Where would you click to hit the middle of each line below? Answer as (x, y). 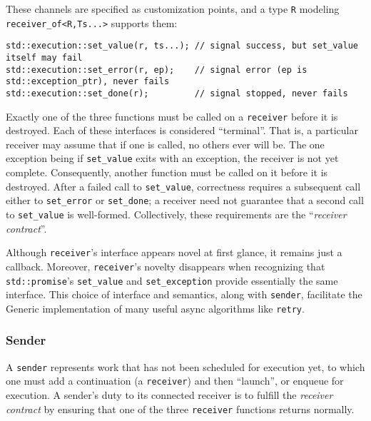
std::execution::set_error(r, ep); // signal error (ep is (157, 70)
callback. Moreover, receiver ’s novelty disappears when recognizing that (166, 266)
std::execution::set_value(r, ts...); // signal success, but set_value (182, 46)
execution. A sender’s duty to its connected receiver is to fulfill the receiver (169, 395)
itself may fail (44, 57)
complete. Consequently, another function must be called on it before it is (167, 172)
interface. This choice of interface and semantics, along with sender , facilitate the (184, 294)
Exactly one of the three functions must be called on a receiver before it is (172, 116)
